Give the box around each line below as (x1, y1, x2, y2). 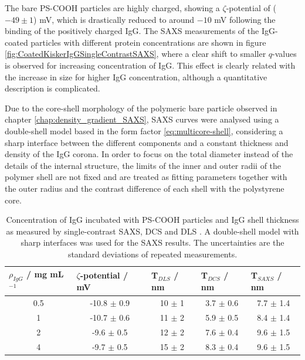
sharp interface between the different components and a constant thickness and (5, 136, 289, 148)
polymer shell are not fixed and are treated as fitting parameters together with (5, 171, 287, 183)
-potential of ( (226, 2, 276, 13)
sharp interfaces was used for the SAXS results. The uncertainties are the (21, 236, 284, 249)
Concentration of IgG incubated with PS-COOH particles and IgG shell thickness (6, 213, 299, 226)
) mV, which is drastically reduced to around (33, 13, 195, 25)
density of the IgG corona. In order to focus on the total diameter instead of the (5, 148, 293, 160)
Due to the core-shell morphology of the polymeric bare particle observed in (5, 101, 277, 114)
